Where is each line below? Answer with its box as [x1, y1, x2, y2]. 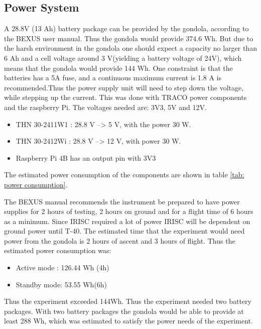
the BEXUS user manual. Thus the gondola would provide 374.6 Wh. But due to [4, 33, 253, 43]
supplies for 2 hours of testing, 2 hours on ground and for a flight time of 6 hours [4, 206, 253, 216]
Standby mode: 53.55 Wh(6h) [16, 279, 107, 289]
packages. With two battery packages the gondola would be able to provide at [4, 305, 244, 316]
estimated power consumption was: [4, 245, 111, 256]
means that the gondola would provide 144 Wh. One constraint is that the [4, 62, 233, 73]
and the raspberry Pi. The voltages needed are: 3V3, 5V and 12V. [4, 101, 207, 112]
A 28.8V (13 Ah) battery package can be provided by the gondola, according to [4, 23, 249, 34]
